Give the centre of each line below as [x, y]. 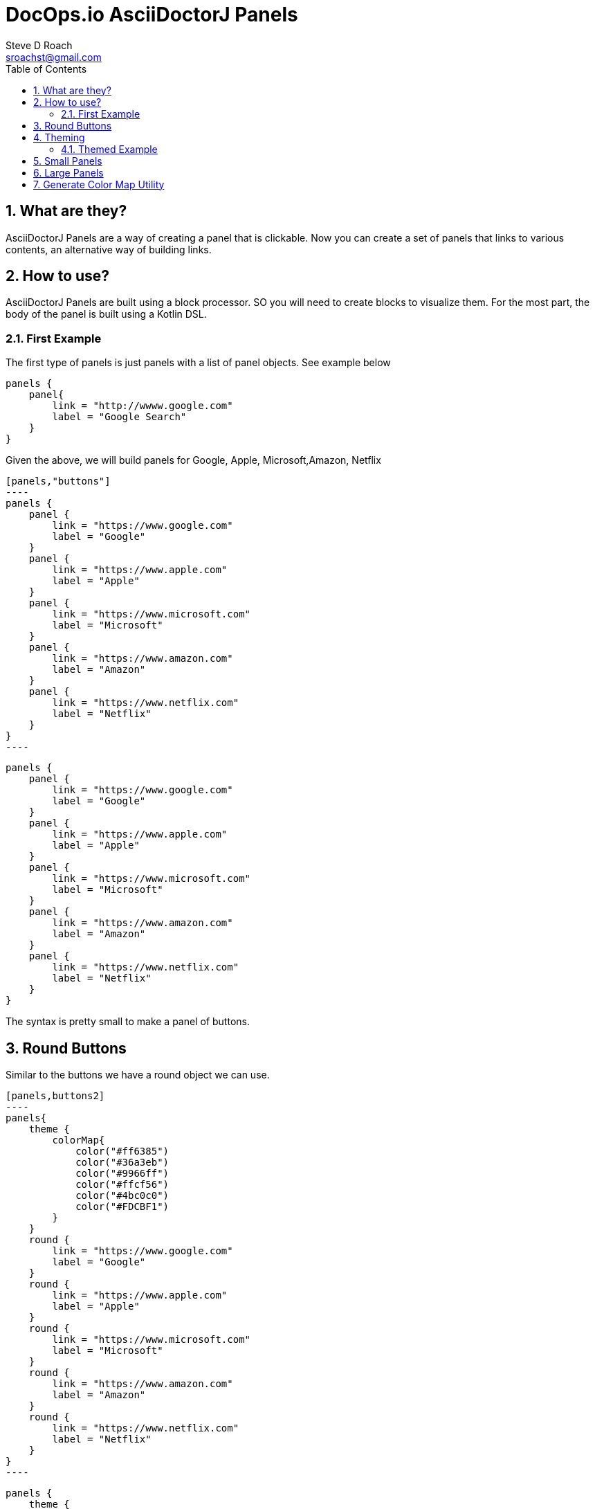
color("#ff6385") [122, 1151]
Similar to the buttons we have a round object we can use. [138, 1075]
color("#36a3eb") [122, 1163]
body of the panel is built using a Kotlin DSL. [106, 314]
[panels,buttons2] [55, 1096]
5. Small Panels [68, 161]
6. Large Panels [68, 172]
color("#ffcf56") [122, 1185]
